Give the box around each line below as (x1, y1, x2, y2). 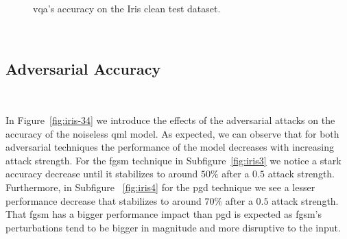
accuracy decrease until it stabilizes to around (5, 166, 198, 181)
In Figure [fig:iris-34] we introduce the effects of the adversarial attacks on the (5, 112, 335, 127)
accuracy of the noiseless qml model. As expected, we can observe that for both (5, 126, 339, 140)
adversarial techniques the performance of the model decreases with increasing (5, 140, 334, 154)
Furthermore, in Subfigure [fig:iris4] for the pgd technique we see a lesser (5, 179, 315, 194)
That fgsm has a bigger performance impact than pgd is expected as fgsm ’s (5, 207, 322, 221)
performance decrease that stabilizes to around (5, 193, 202, 207)
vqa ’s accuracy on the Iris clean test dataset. (33, 1, 221, 15)
